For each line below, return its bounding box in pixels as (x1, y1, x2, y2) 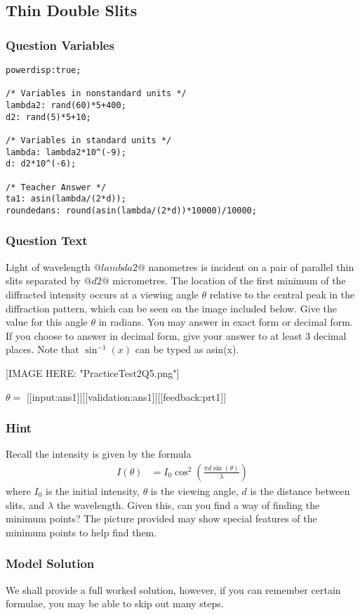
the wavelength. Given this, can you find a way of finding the (56, 497, 320, 512)
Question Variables (6, 36, 114, 53)
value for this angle (6, 315, 88, 329)
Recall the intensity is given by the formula (6, 447, 192, 461)
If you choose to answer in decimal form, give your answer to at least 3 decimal (6, 328, 347, 343)
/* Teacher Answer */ (6, 182, 107, 192)
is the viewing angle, (150, 483, 239, 498)
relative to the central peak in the (209, 286, 355, 301)
